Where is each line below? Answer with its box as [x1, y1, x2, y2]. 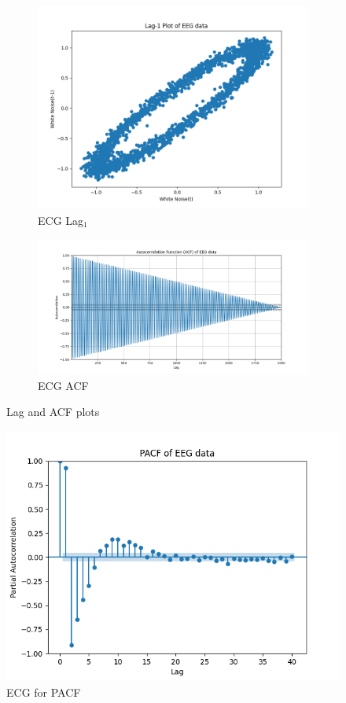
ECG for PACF [6, 683, 81, 700]
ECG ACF [38, 377, 89, 393]
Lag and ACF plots [6, 403, 100, 420]
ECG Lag [38, 212, 84, 228]
